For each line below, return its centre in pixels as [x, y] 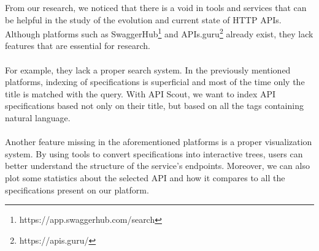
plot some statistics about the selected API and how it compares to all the [145, 177]
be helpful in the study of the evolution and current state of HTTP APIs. [143, 19]
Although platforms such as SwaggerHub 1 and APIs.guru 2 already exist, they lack [159, 33]
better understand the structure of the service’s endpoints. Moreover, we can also [157, 166]
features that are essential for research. [78, 46]
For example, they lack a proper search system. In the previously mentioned [148, 69]
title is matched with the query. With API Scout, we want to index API [140, 93]
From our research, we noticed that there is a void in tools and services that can [156, 7]
